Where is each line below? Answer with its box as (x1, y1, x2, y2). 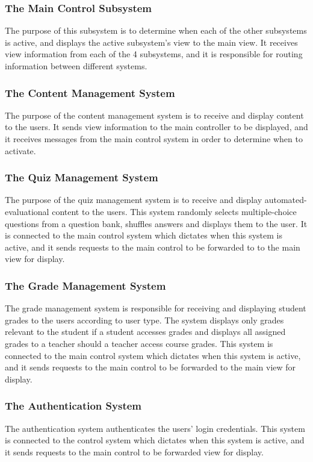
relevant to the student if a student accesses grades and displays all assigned (5, 325, 286, 338)
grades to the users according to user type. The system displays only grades (5, 313, 284, 326)
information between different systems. (5, 60, 147, 72)
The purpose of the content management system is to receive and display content (5, 108, 304, 121)
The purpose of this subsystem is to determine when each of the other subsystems (5, 24, 307, 37)
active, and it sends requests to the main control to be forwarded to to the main (5, 240, 300, 253)
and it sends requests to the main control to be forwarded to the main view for (5, 361, 296, 373)
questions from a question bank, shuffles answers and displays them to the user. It (5, 217, 308, 229)
